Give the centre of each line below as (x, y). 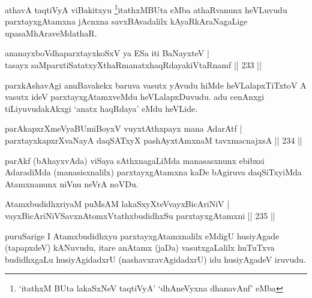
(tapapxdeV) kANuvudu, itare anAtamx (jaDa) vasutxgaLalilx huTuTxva (140, 247)
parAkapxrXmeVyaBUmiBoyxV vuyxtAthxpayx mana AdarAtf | (124, 128)
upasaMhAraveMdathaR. (51, 33)
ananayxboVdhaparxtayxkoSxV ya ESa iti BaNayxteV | (107, 53)
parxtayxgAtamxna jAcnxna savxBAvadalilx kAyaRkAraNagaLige (126, 21)
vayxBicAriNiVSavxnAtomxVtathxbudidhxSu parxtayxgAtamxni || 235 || (140, 215)
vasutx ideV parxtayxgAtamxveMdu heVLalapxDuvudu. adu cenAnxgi (135, 97)
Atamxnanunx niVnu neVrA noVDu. (72, 183)
